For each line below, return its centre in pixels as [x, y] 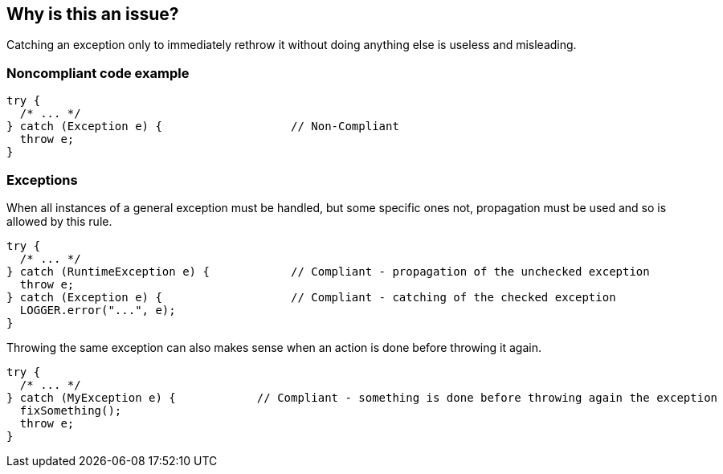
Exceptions [42, 180]
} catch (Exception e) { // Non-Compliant [203, 127]
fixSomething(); [71, 410]
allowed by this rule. [59, 221]
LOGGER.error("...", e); [98, 310]
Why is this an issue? [93, 14]
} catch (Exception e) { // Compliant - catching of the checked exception [311, 297]
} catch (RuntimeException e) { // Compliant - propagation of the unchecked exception [328, 271]
